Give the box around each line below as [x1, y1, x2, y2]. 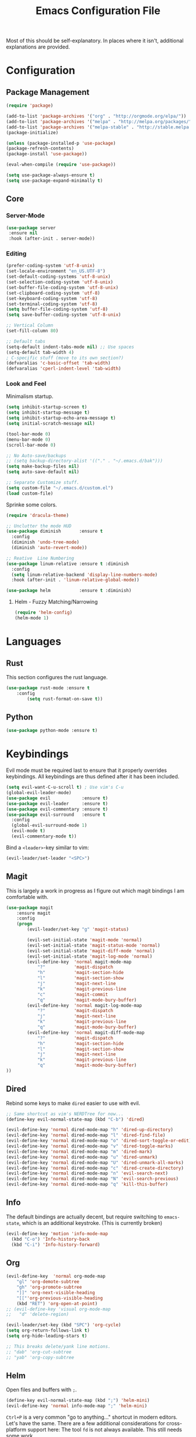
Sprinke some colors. [6, 501, 57, 508]
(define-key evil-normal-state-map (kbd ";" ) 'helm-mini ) [6, 1398, 150, 1404]
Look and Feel [6, 380, 47, 388]
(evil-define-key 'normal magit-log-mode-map [27, 1002, 142, 1009]
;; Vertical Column [6, 322, 54, 329]
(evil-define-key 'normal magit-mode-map [27, 959, 132, 965]
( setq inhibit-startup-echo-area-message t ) [6, 415, 116, 421]
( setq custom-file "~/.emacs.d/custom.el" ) [6, 485, 114, 491]
